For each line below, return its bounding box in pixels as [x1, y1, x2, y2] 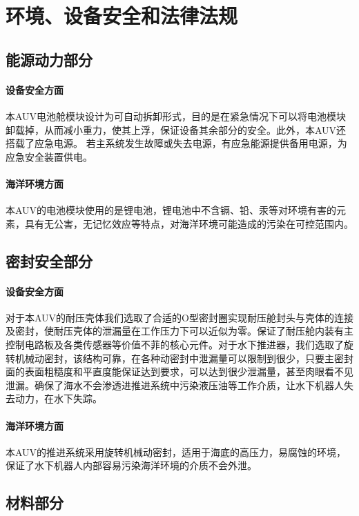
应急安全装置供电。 [6, 149, 93, 163]
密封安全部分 [6, 250, 93, 271]
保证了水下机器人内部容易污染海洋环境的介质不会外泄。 [6, 458, 257, 473]
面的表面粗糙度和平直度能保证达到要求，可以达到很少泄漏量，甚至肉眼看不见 [6, 364, 353, 379]
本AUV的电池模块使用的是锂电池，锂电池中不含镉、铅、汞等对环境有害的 [6, 203, 337, 217]
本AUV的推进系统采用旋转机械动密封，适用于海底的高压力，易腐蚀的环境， [6, 444, 347, 459]
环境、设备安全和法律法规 [6, 1, 238, 30]
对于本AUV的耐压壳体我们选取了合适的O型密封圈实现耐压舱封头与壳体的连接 [6, 310, 353, 324]
